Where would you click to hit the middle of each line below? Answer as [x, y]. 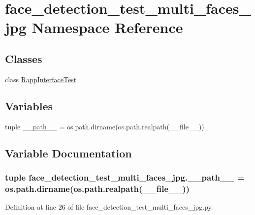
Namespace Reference [107, 27]
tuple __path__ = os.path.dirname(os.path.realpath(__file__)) [105, 126]
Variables [29, 106]
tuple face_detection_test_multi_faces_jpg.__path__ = [125, 177]
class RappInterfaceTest [41, 79]
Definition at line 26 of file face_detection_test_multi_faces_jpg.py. [109, 207]
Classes [24, 58]
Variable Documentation [68, 153]
